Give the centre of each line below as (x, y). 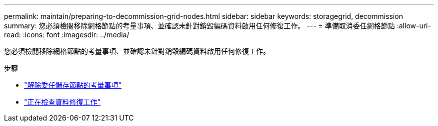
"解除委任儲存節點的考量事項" (73, 85)
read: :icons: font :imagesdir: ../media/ (67, 35)
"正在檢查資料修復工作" (62, 102)
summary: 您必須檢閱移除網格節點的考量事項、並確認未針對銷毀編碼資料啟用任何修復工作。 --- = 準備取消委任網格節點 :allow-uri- (217, 26)
